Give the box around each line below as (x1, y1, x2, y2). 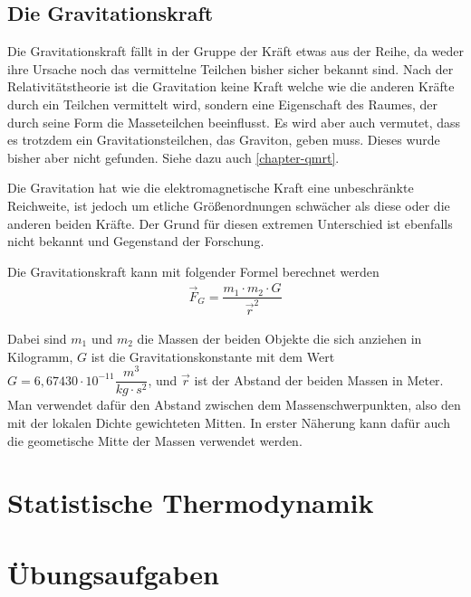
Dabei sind (7, 328, 67, 347)
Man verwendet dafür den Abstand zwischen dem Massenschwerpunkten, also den (7, 395, 461, 414)
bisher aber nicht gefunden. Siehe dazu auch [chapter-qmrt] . (7, 147, 340, 166)
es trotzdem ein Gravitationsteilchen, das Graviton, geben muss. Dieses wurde (7, 130, 440, 149)
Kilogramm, (7, 346, 73, 365)
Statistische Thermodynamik (7, 484, 374, 521)
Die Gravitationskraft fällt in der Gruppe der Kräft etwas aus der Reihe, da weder (7, 42, 464, 61)
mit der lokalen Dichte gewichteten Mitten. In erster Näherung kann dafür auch (7, 412, 450, 431)
